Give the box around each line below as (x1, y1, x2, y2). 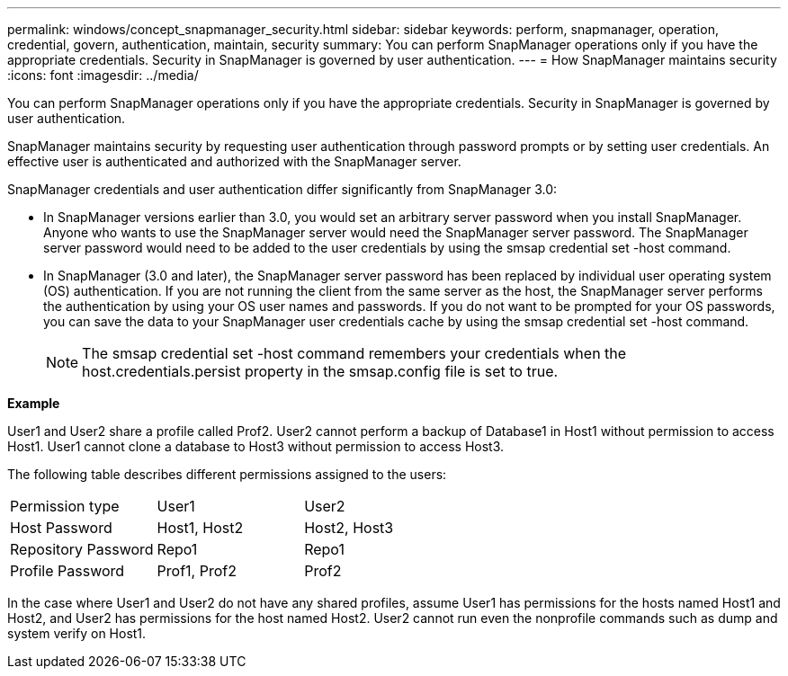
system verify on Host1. (7, 626, 147, 641)
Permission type (10, 497, 120, 515)
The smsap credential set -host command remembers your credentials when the (82, 344, 627, 362)
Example (7, 396, 60, 411)
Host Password (10, 519, 112, 537)
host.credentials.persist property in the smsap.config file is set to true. (82, 362, 559, 380)
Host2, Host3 (304, 519, 394, 537)
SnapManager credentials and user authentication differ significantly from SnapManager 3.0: (7, 182, 558, 197)
